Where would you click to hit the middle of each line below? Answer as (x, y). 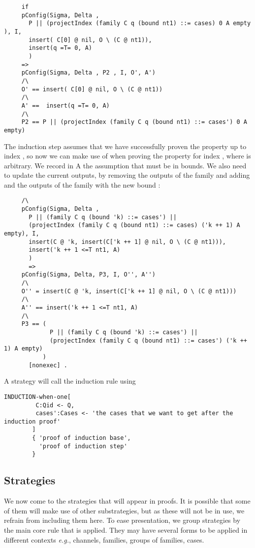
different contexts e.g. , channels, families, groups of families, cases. (104, 539)
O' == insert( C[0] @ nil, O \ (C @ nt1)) (92, 89)
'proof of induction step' (83, 446)
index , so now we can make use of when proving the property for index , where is (127, 156)
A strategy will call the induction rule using (70, 381)
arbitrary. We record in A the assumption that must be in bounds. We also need (125, 165)
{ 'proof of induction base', (81, 438)
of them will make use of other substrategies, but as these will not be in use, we (124, 510)
